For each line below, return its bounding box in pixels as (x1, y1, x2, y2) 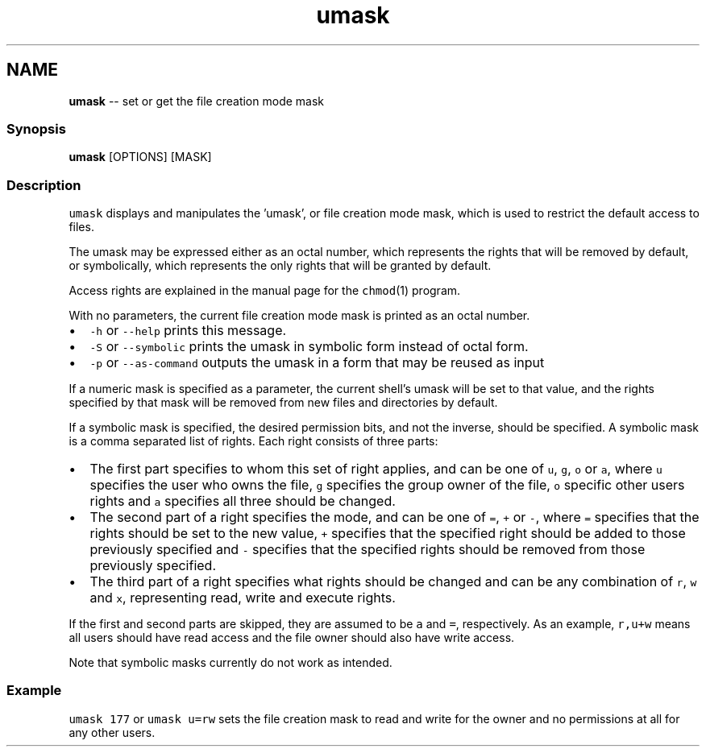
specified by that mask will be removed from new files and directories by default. (69, 395, 498, 410)
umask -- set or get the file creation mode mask (69, 93, 324, 108)
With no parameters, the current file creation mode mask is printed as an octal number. (69, 308, 530, 323)
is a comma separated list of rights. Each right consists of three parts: (69, 434, 438, 449)
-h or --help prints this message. (89, 322, 287, 339)
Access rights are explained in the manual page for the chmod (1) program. (69, 283, 461, 298)
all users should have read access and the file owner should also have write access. (69, 631, 515, 645)
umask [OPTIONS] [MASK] (69, 150, 212, 164)
